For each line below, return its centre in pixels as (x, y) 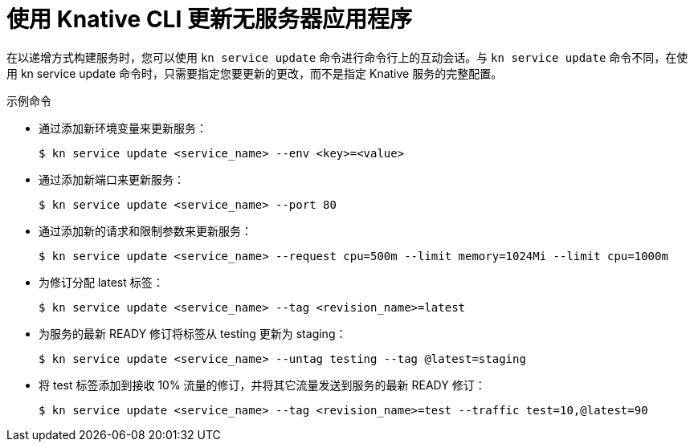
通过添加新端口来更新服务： (112, 179)
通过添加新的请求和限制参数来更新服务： (145, 230)
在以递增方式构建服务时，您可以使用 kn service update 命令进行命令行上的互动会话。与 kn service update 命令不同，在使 (347, 57)
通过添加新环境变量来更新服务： (123, 128)
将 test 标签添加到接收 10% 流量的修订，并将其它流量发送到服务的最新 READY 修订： (262, 385)
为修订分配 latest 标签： (101, 282)
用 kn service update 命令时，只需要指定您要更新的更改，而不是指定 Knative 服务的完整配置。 (255, 73)
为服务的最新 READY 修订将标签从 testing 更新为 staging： (193, 333)
